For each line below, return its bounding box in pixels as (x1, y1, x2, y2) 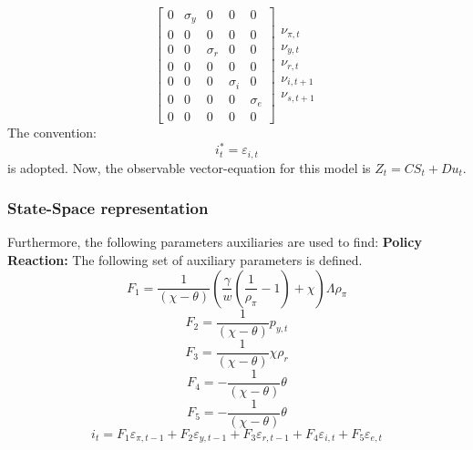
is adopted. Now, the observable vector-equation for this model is (7, 158, 371, 177)
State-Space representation (7, 197, 209, 220)
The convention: (7, 123, 97, 142)
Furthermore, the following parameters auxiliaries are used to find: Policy (7, 232, 422, 251)
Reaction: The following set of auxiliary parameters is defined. (7, 250, 363, 269)
